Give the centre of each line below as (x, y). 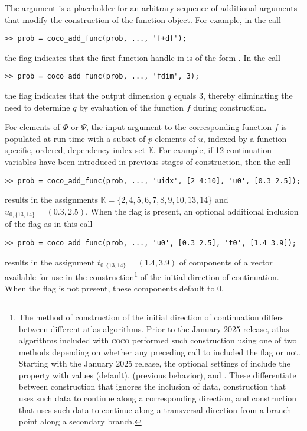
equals (185, 95)
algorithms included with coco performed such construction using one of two (158, 340)
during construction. (230, 107)
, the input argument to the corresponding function (179, 127)
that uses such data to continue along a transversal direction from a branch (155, 409)
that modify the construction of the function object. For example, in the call (143, 19)
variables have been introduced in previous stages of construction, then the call (148, 162)
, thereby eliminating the (248, 95)
